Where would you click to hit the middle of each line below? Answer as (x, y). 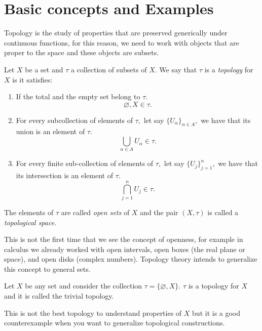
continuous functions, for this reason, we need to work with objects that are (122, 42)
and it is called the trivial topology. (59, 296)
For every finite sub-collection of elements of (85, 163)
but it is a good (216, 313)
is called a (223, 212)
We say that (178, 69)
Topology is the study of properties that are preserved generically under (116, 33)
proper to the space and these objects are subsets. (82, 52)
